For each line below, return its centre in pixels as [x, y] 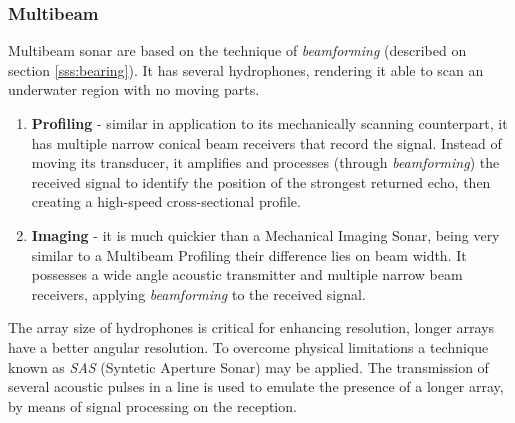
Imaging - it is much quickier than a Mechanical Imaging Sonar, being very [265, 234]
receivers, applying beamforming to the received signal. [198, 293]
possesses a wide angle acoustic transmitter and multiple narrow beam [247, 274]
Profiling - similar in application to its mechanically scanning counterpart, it [269, 123]
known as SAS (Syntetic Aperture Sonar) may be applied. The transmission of [248, 366]
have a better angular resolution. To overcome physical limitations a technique [248, 346]
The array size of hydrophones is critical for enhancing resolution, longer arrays [251, 327]
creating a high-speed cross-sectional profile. [166, 201]
